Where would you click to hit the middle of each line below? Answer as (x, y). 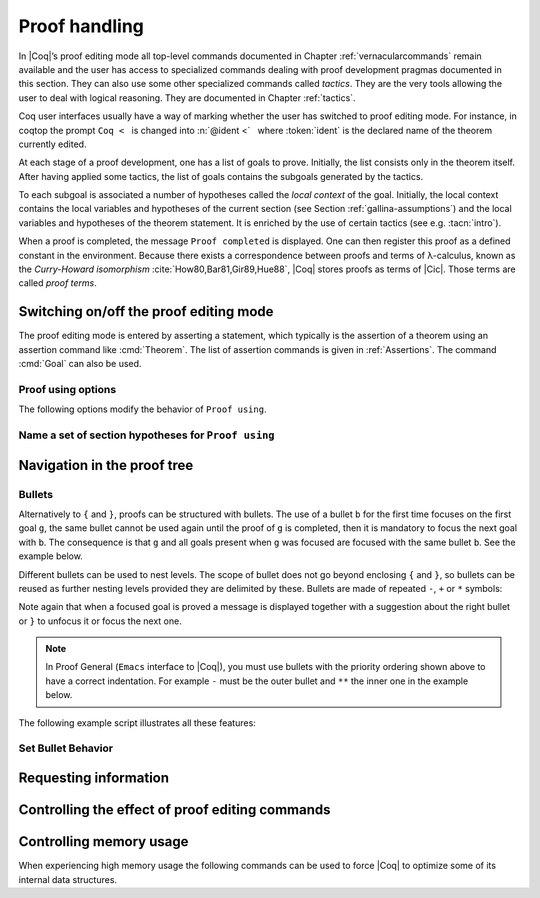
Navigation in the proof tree (106, 465)
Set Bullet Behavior (66, 748)
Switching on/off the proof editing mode (146, 311)
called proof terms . (57, 283)
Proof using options (67, 389)
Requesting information (94, 778)
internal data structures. (68, 879)
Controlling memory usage (103, 841)
